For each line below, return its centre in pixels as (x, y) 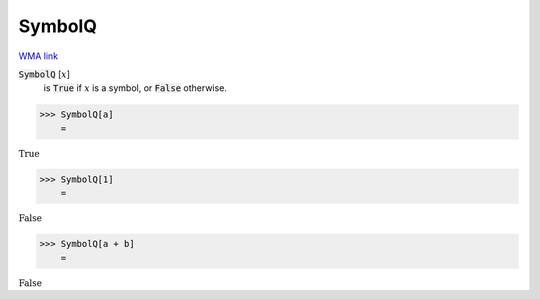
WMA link (38, 56)
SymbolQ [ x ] (44, 74)
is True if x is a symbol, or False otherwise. (135, 88)
